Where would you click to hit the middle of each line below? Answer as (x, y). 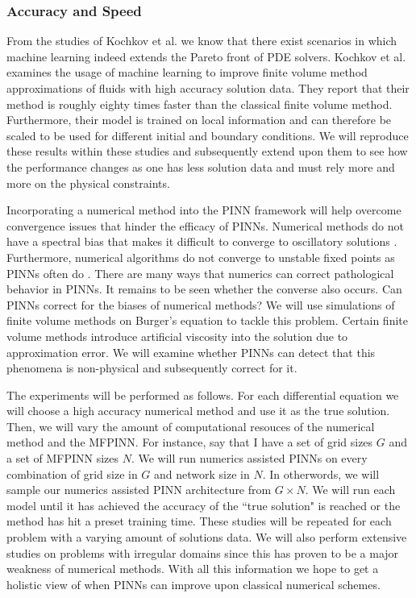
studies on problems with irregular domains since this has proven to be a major (203, 552)
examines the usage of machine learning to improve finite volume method (187, 72)
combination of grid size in (72, 473)
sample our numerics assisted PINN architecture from (139, 490)
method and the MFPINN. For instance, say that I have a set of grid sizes (190, 442)
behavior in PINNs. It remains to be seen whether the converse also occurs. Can (204, 289)
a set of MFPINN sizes (63, 458)
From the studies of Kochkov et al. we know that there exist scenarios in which (202, 41)
